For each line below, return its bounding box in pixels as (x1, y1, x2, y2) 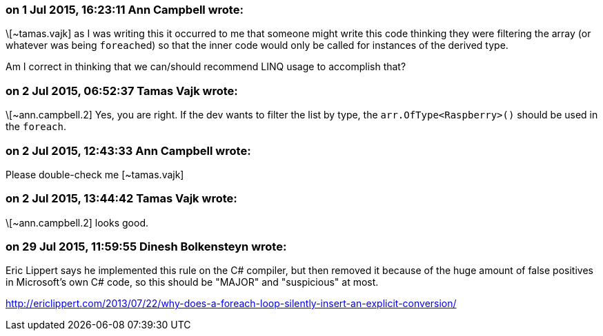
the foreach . (6, 120, 67, 133)
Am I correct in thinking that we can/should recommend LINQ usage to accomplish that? (6, 61, 406, 73)
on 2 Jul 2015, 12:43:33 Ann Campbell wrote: (6, 143, 251, 158)
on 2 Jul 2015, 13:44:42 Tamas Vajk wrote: (6, 191, 237, 206)
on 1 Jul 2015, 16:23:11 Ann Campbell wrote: (6, 3, 244, 17)
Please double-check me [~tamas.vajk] (6, 168, 184, 180)
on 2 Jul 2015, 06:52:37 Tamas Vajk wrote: (6, 83, 238, 98)
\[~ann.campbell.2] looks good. (6, 216, 148, 229)
